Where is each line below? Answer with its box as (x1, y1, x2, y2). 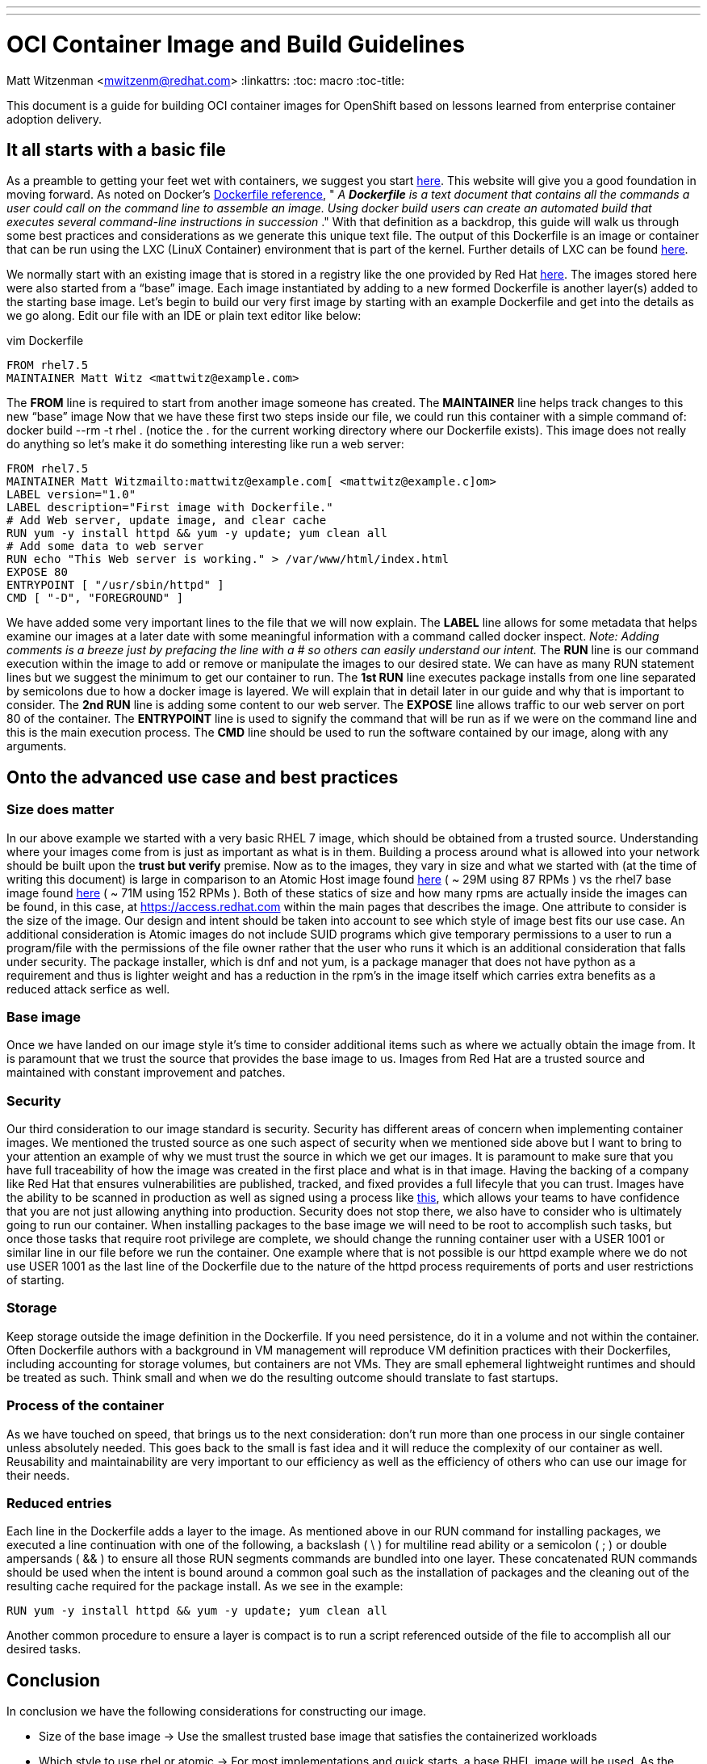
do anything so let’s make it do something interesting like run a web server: (6, 437, 404, 451)
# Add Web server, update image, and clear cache (6, 514, 327, 527)
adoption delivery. (6, 111, 102, 126)
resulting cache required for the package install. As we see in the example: (6, 1579, 404, 1594)
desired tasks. (6, 1642, 82, 1657)
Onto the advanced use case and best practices (6, 766, 399, 787)
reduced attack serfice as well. (6, 981, 170, 996)
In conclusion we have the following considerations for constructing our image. (6, 1704, 427, 1719)
